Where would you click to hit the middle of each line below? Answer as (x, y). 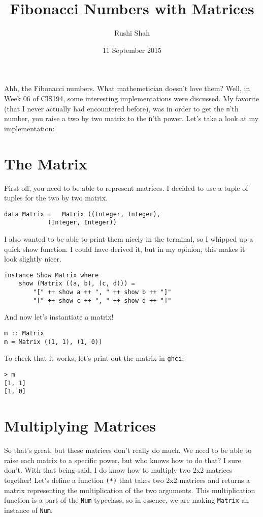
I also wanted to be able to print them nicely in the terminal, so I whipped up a (129, 239)
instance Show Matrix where (52, 275)
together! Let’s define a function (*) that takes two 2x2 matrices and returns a (127, 480)
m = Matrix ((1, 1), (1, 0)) (53, 342)
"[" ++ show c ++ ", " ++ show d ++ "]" (102, 300)
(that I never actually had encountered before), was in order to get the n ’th (121, 108)
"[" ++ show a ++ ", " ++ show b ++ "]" (102, 292)
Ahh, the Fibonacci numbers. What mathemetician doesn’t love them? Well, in (127, 88)
